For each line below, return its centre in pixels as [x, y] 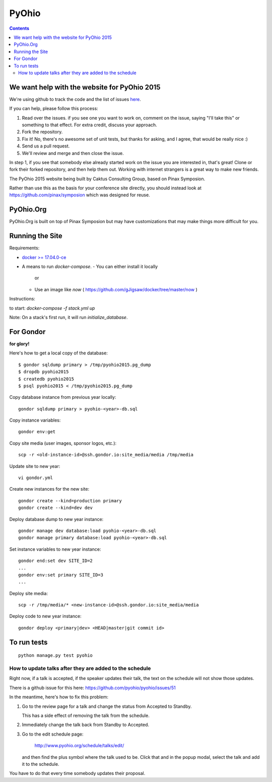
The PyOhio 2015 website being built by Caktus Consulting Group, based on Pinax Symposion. [107, 179]
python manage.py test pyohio [56, 656]
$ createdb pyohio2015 [46, 379]
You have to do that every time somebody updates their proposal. [77, 773]
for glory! [19, 344]
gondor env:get [37, 432]
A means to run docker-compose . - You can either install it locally [90, 267]
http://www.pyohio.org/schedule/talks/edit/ [79, 746]
